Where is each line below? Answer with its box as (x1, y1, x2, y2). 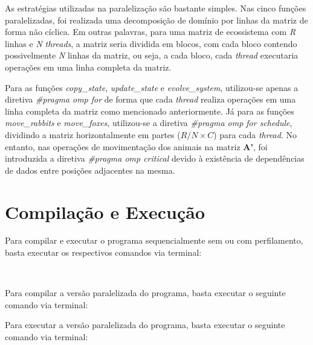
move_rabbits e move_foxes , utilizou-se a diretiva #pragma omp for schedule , (5, 116, 292, 129)
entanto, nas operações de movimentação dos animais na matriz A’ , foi (5, 140, 268, 153)
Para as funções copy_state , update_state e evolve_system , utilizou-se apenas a (5, 81, 298, 93)
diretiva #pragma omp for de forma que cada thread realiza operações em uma (5, 93, 296, 106)
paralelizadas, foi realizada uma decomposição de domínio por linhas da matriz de (5, 13, 308, 26)
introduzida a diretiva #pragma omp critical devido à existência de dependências (5, 152, 305, 165)
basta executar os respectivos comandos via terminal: (5, 246, 202, 259)
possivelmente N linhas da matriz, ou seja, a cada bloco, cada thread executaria (5, 49, 298, 62)
